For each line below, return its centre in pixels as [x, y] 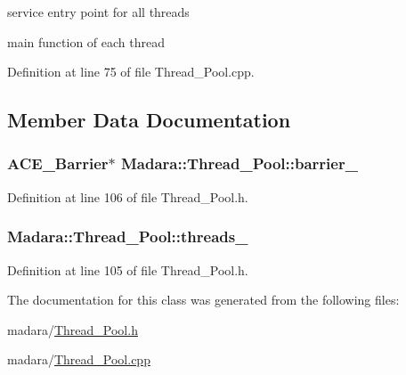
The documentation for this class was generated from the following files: [203, 300]
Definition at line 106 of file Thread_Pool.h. [128, 196]
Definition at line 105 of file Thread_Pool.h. [128, 269]
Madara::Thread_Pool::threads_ [128, 236]
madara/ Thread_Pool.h [73, 329]
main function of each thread [86, 41]
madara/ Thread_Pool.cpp [79, 359]
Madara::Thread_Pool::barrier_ [239, 163]
